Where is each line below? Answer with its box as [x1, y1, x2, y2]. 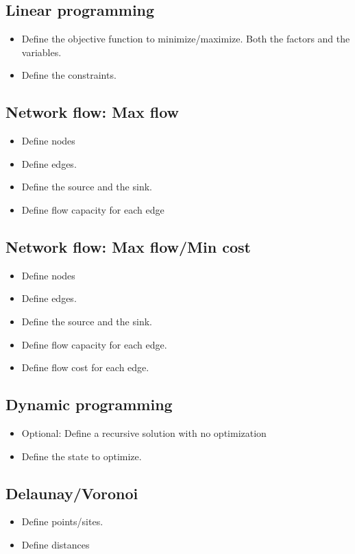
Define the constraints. [21, 68, 117, 82]
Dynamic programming [5, 394, 173, 415]
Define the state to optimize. [21, 449, 142, 463]
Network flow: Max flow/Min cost [5, 236, 251, 257]
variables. [21, 45, 62, 59]
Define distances [21, 537, 90, 551]
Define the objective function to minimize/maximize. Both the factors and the [21, 32, 350, 46]
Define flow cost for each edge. [21, 360, 149, 375]
